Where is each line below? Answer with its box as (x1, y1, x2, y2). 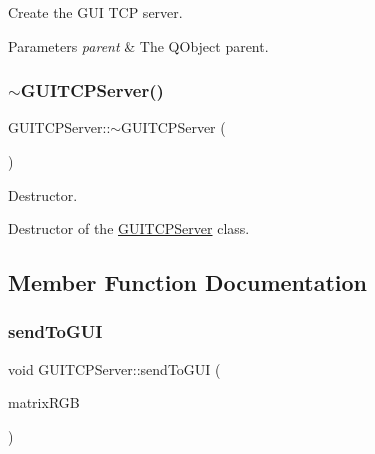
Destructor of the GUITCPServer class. (8, 218, 250, 239)
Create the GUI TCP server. (8, 2, 183, 22)
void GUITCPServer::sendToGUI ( (8, 358, 221, 379)
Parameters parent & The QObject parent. (8, 35, 269, 56)
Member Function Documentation (8, 267, 368, 298)
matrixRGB (8, 392, 80, 413)
